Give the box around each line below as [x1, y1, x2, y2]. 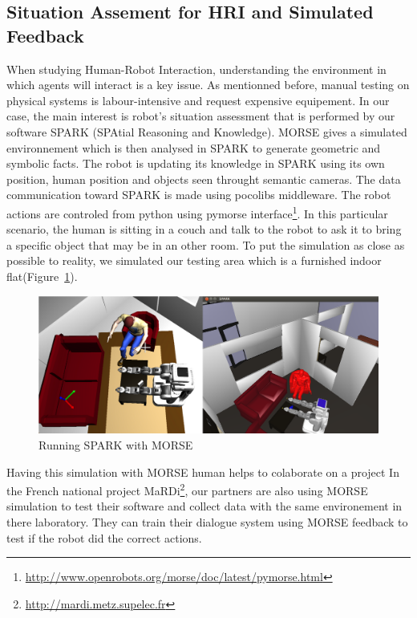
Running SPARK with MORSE [38, 436, 193, 453]
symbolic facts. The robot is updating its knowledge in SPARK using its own [6, 155, 385, 172]
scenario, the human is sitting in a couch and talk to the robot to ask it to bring [6, 221, 402, 238]
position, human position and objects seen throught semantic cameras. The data [6, 170, 401, 187]
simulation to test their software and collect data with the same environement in [6, 498, 403, 514]
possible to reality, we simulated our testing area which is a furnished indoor [6, 252, 382, 269]
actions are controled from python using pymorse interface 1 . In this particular [6, 202, 388, 222]
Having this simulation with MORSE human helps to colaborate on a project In [6, 463, 399, 480]
